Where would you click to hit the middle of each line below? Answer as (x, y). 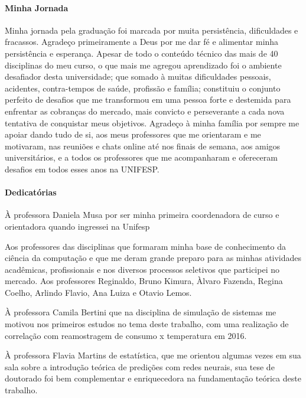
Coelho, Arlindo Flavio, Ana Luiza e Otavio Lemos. (98, 292)
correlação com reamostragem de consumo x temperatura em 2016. (126, 335)
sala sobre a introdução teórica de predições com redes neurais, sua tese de (140, 366)
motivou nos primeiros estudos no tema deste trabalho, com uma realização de (147, 324)
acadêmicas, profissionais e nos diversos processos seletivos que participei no (142, 269)
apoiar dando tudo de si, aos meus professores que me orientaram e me (133, 134)
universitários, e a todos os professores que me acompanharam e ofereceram (141, 157)
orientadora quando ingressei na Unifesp (77, 226)
